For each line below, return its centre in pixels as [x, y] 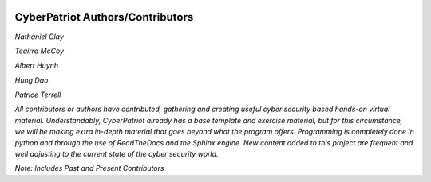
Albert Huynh [37, 66]
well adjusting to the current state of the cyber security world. [117, 154]
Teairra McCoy [39, 51]
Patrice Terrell [38, 95]
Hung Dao [32, 80]
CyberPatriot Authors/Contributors [104, 17]
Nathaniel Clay [39, 37]
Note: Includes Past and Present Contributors [89, 168]
